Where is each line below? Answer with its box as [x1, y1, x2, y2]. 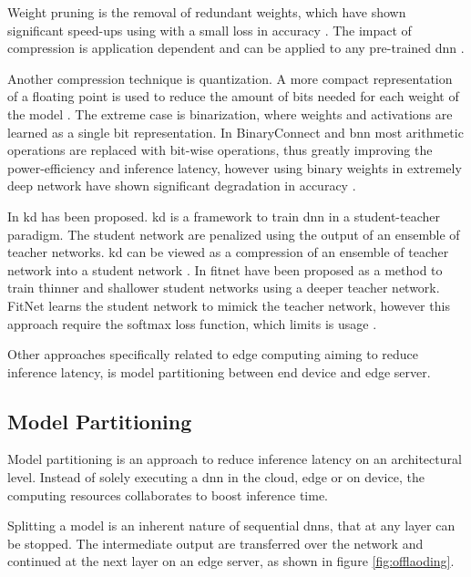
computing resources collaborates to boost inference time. [7, 485, 329, 504]
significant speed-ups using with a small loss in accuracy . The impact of [7, 20, 412, 39]
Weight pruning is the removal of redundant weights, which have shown [7, 3, 406, 21]
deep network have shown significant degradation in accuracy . [7, 176, 356, 195]
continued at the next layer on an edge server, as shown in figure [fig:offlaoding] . [7, 551, 455, 571]
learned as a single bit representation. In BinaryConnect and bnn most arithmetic [7, 122, 464, 141]
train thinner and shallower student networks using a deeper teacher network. [7, 278, 440, 297]
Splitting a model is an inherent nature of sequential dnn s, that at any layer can [7, 516, 456, 535]
